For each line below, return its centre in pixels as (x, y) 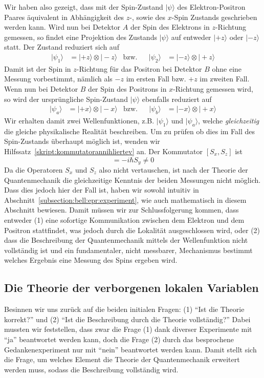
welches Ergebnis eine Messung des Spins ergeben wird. (91, 260)
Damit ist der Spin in (38, 68)
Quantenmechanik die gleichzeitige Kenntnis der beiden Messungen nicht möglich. (133, 180)
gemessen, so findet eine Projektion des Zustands (81, 37)
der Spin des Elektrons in (170, 27)
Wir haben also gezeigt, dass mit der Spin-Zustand (84, 7)
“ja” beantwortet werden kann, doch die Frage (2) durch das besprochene (119, 339)
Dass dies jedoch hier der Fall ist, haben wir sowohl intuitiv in (102, 190)
